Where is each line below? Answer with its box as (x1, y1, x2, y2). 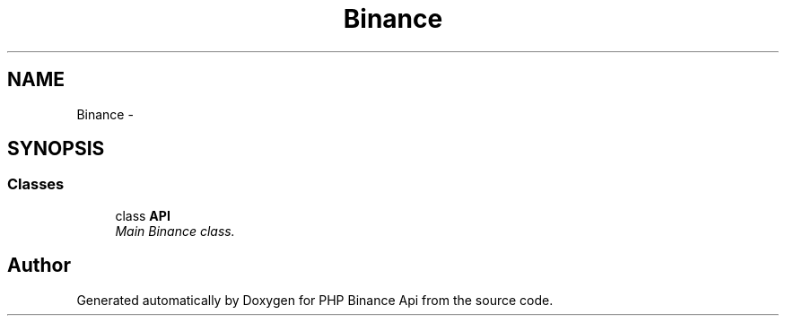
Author (7, 254, 71, 277)
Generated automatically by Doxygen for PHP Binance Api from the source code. (76, 292, 554, 308)
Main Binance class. (115, 223, 235, 239)
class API (115, 207, 170, 223)
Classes (7, 175, 65, 194)
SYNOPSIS (7, 137, 105, 161)
